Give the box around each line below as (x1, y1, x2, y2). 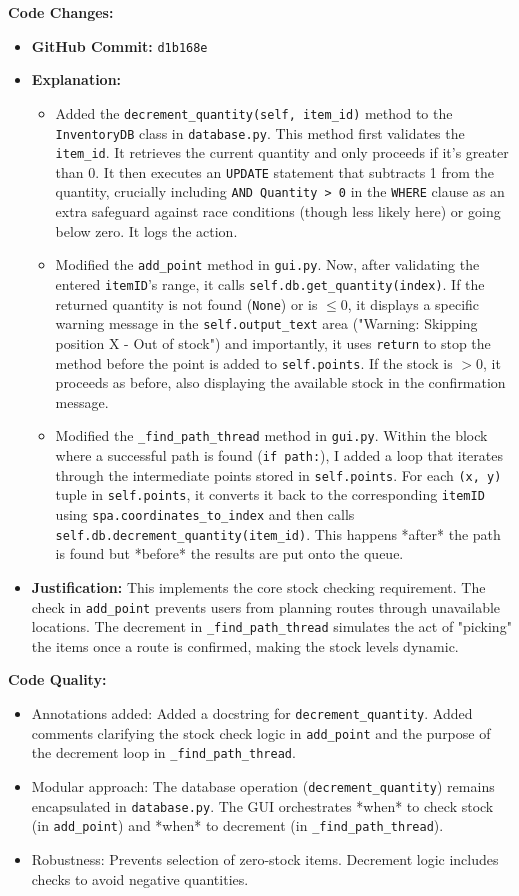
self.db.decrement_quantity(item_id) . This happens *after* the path (55, 523, 501, 544)
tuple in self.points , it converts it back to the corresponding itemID (55, 484, 485, 505)
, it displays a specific (347, 293, 480, 314)
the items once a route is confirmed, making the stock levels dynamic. (31, 635, 459, 656)
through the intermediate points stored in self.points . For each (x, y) (55, 464, 502, 485)
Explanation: (31, 69, 122, 90)
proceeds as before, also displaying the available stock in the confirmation (55, 372, 506, 393)
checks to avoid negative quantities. (31, 868, 249, 889)
